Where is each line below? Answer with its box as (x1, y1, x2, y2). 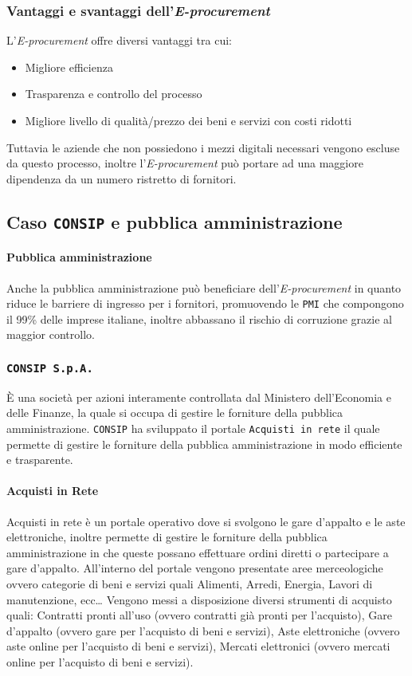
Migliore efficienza (25, 58, 113, 75)
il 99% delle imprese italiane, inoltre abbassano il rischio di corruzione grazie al (6, 310, 392, 327)
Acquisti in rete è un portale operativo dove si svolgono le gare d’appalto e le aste (6, 513, 406, 529)
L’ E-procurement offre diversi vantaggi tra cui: (6, 32, 232, 49)
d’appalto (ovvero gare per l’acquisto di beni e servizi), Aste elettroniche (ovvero (6, 622, 400, 639)
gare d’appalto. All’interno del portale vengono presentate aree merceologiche (6, 560, 383, 576)
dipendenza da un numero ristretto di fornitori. (6, 170, 237, 187)
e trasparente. (6, 451, 73, 468)
